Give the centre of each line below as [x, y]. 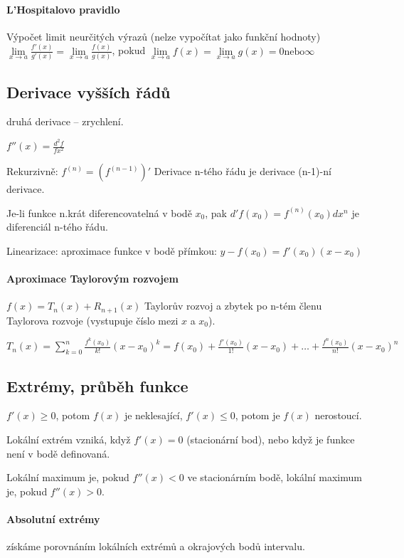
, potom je [257, 415]
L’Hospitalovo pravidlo [63, 9]
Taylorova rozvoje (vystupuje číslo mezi [92, 320]
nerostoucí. [338, 415]
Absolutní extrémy [53, 518]
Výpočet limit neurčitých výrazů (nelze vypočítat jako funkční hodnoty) [164, 36]
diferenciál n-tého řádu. [57, 227]
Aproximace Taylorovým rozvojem [92, 279]
